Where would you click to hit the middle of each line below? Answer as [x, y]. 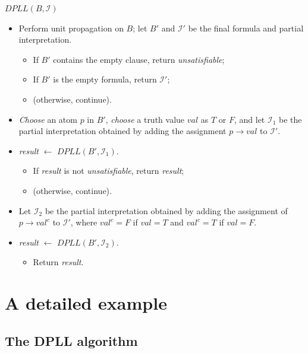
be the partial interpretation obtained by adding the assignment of [166, 210]
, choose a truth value [145, 119]
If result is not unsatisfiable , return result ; [109, 171]
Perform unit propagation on [71, 28]
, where [84, 222]
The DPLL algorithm [71, 340]
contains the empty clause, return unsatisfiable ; [139, 59]
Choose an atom [48, 119]
